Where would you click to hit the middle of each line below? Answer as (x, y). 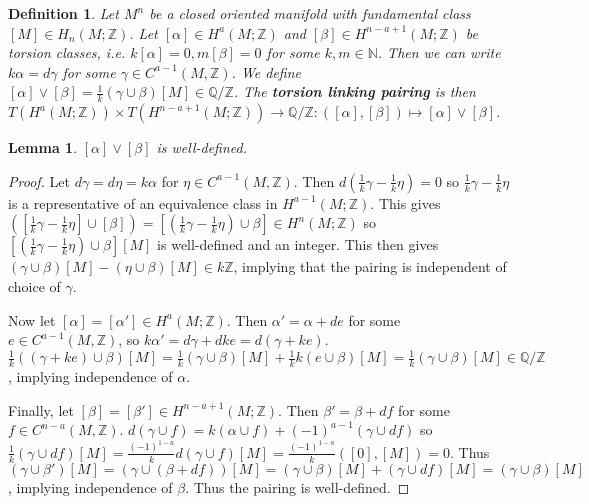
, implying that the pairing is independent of (370, 266)
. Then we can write (439, 52)
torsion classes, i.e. (67, 52)
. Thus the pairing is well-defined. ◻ (297, 486)
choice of (34, 285)
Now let (32, 319)
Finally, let (41, 409)
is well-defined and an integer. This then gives (298, 244)
